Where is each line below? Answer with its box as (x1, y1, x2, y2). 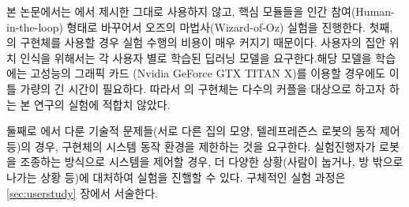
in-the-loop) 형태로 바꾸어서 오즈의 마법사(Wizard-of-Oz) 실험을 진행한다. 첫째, (6, 18, 393, 35)
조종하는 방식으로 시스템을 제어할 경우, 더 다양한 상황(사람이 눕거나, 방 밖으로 (20, 153, 403, 170)
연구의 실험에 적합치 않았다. (34, 96, 171, 112)
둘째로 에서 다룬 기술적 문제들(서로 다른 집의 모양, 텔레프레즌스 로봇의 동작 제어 (6, 122, 400, 139)
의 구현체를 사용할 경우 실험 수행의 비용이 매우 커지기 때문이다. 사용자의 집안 (6, 34, 386, 51)
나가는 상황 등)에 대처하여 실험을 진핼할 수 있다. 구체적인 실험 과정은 (6, 168, 346, 185)
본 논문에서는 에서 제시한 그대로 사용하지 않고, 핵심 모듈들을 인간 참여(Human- (6, 3, 395, 19)
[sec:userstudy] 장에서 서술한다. (6, 184, 158, 201)
